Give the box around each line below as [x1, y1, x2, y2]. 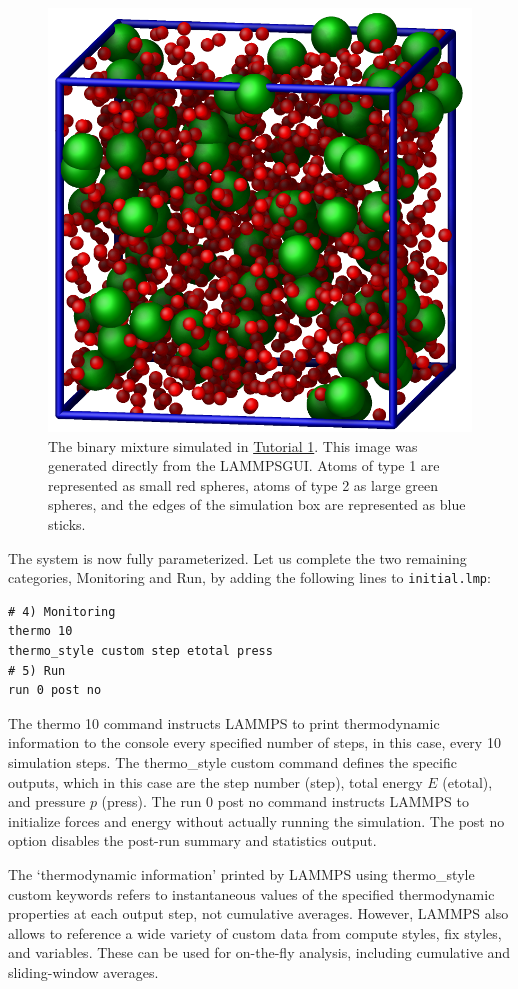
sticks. [48, 513, 86, 534]
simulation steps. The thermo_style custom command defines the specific [8, 751, 457, 772]
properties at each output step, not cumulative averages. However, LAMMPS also [8, 903, 509, 924]
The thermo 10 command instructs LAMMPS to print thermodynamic [8, 712, 440, 733]
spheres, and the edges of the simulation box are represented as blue [48, 494, 466, 515]
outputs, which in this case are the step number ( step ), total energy [8, 771, 423, 792]
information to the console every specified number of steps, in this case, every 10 [8, 732, 501, 753]
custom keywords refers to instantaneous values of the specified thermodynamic [8, 883, 495, 904]
